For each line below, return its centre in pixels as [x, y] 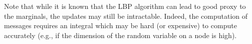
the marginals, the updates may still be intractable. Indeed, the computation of [126, 16]
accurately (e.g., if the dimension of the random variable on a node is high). [120, 35]
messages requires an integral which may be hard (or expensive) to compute [120, 25]
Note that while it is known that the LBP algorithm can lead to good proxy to [125, 6]
